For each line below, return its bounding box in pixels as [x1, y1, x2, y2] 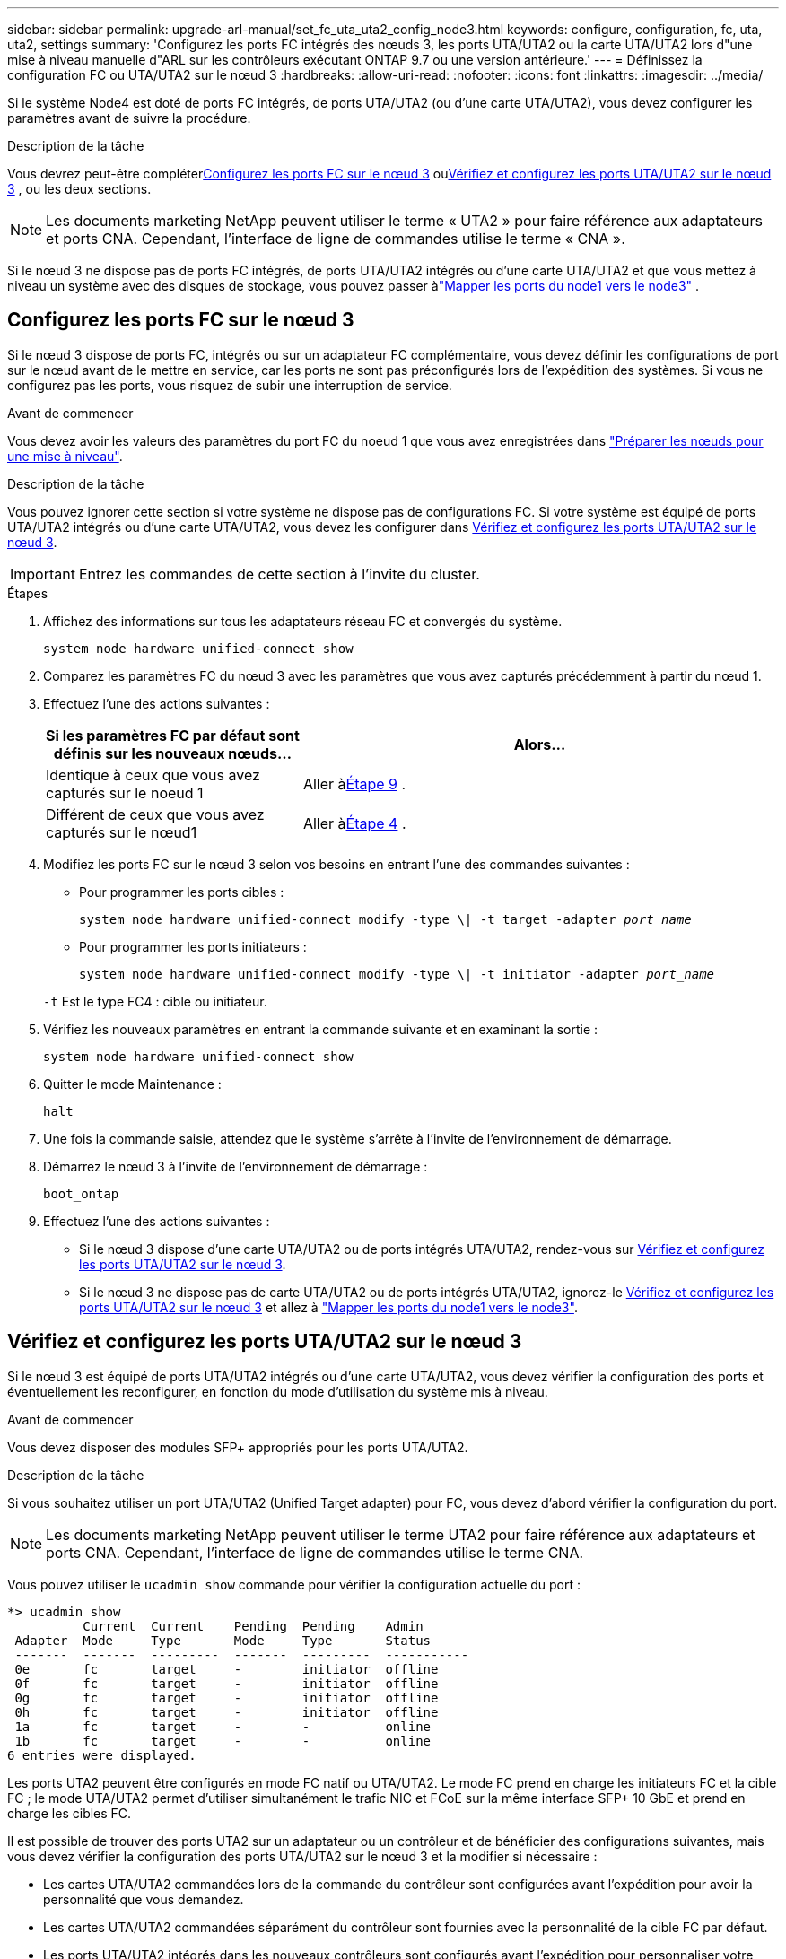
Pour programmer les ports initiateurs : [79, 938, 307, 954]
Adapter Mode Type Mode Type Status [14, 1632, 432, 1648]
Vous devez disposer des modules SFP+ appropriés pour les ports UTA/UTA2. [7, 1439, 468, 1455]
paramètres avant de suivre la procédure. [7, 110, 251, 126]
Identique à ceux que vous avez [46, 765, 260, 784]
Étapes [7, 585, 48, 601]
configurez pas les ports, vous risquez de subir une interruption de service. [7, 377, 452, 393]
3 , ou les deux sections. [7, 181, 152, 196]
